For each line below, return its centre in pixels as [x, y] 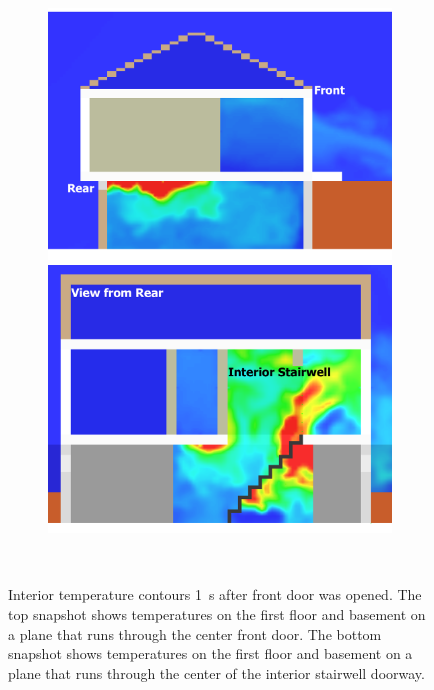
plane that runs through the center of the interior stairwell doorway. [216, 672]
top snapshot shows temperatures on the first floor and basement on [217, 614]
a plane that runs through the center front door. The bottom [195, 633]
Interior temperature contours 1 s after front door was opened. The [215, 594]
